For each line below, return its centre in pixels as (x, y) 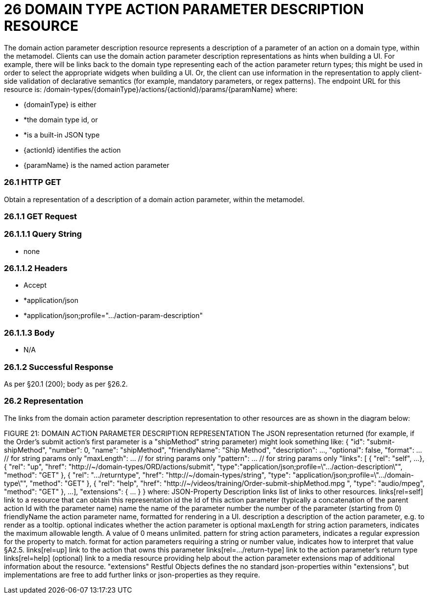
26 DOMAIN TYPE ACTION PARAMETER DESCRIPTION (184, 9)
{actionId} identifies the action (72, 150)
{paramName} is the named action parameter (96, 165)
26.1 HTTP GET (33, 182)
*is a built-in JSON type (62, 135)
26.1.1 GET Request (41, 216)
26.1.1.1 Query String (43, 234)
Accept (35, 285)
